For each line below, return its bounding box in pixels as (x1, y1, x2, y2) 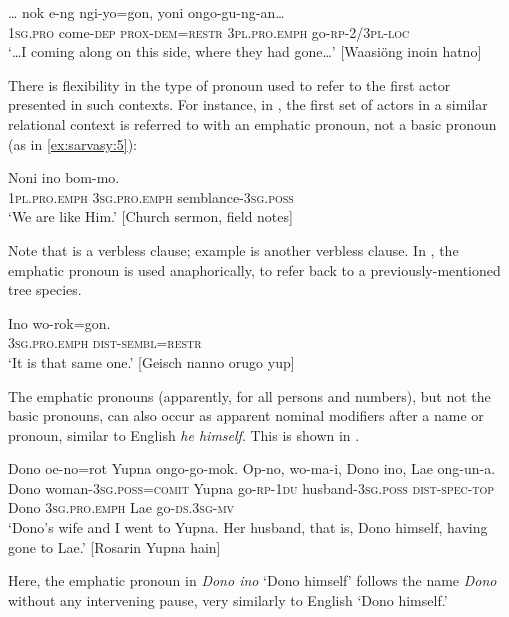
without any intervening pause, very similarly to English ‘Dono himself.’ (8, 589, 448, 610)
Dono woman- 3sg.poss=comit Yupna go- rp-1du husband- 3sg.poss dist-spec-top (8, 477, 495, 498)
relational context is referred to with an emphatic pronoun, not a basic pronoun (8, 113, 497, 134)
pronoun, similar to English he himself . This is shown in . (8, 424, 360, 445)
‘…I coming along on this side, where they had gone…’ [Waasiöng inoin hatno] (8, 41, 482, 62)
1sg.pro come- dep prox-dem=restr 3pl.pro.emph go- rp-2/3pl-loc (8, 21, 410, 42)
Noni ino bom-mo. (8, 167, 120, 188)
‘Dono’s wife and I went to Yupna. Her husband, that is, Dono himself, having (8, 517, 488, 538)
